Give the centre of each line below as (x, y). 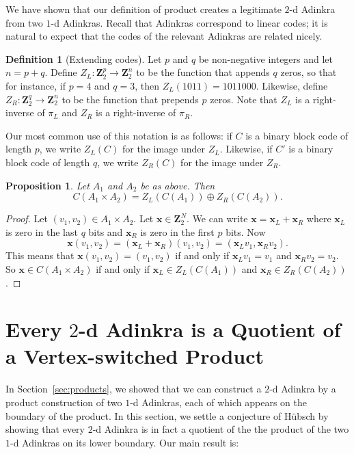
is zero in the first (177, 231)
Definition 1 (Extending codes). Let (84, 58)
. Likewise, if (246, 149)
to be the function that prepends (130, 99)
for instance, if (36, 85)
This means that (40, 255)
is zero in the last (42, 231)
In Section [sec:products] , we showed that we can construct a (134, 389)
